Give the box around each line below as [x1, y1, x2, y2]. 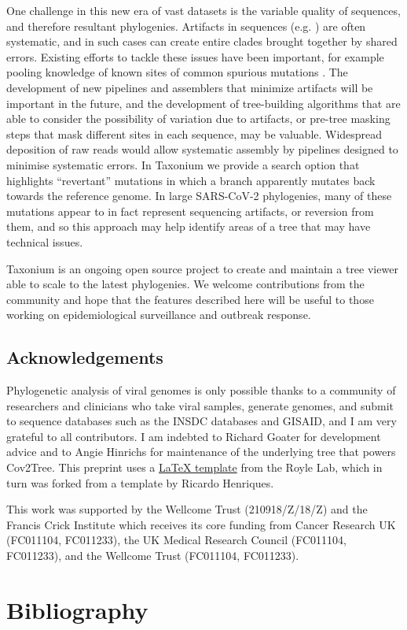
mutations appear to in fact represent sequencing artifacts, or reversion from [6, 202, 374, 219]
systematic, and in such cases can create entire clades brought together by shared [6, 33, 398, 50]
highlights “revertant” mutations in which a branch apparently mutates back [6, 172, 376, 188]
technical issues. [6, 233, 83, 250]
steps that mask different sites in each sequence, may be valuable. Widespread [6, 125, 383, 142]
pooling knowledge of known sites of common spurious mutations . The [6, 64, 348, 80]
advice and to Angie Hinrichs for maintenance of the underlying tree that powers [6, 443, 396, 460]
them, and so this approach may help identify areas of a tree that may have [6, 218, 371, 235]
